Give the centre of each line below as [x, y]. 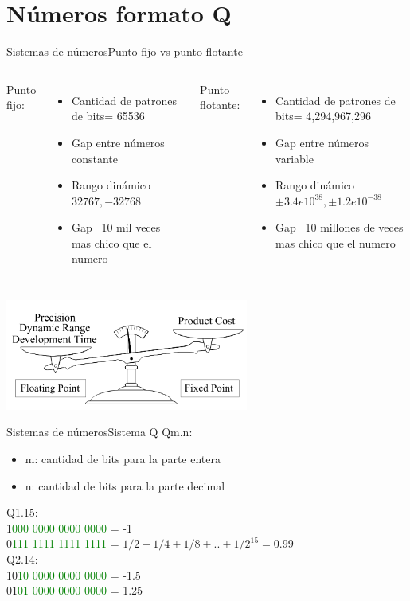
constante [94, 158]
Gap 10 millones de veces [340, 227]
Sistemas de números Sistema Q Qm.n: [100, 432]
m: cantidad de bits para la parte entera [123, 459]
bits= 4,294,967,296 [323, 116]
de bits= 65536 [108, 116]
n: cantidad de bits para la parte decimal [125, 485]
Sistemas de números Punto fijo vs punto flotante [125, 51]
